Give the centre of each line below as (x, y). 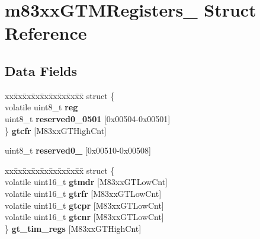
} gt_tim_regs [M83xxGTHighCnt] (73, 228)
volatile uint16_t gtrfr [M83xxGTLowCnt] (83, 193)
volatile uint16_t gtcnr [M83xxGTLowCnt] (84, 217)
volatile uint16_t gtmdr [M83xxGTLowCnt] (86, 182)
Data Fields (41, 70)
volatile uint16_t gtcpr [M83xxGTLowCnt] (84, 205)
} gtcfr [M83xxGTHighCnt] (56, 130)
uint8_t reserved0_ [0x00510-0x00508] (78, 150)
